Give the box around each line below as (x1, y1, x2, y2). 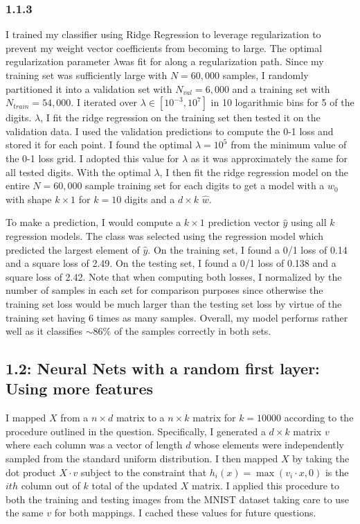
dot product (6, 464, 56, 479)
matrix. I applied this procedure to (192, 478, 339, 493)
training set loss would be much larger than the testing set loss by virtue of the (6, 296, 342, 311)
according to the (284, 410, 354, 425)
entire (6, 178, 30, 193)
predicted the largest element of (6, 242, 140, 256)
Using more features (6, 378, 154, 399)
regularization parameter (6, 54, 111, 69)
